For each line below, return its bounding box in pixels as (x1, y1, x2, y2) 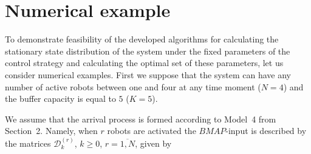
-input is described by (225, 124, 307, 137)
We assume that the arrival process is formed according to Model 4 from (5, 112, 276, 125)
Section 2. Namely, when (5, 124, 98, 137)
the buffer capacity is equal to (5, 92, 116, 105)
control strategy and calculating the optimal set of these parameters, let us (5, 56, 284, 69)
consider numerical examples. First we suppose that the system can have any (5, 68, 291, 81)
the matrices (5, 136, 51, 149)
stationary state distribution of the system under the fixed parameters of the (5, 44, 290, 57)
